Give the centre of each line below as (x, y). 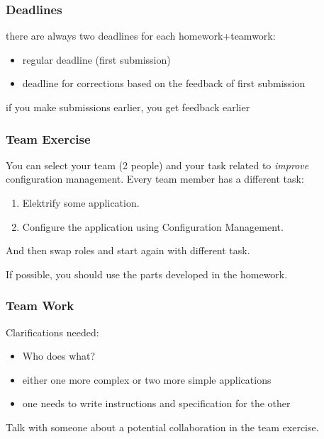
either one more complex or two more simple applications (147, 379)
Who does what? (59, 356)
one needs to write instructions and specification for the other (156, 403)
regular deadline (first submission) (96, 59)
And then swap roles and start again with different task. (128, 250)
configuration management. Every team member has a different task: (155, 179)
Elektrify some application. (81, 203)
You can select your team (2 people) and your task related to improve (157, 165)
